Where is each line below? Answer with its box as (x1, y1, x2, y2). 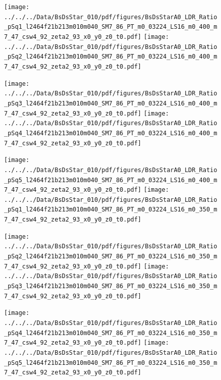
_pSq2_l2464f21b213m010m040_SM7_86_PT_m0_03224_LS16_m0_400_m (4, 53, 217, 61)
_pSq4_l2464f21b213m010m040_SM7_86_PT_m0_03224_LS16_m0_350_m (4, 329, 217, 337)
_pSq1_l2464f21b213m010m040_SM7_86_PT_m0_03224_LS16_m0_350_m (4, 206, 217, 213)
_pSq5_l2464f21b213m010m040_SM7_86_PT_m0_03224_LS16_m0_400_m (4, 176, 217, 184)
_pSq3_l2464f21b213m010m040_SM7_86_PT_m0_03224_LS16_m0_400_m (4, 99, 217, 107)
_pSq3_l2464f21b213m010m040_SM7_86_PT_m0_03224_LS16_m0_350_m (4, 283, 217, 290)
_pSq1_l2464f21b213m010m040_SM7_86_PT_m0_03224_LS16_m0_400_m (4, 23, 217, 31)
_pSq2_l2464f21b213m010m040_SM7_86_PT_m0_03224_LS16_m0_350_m (4, 253, 217, 260)
